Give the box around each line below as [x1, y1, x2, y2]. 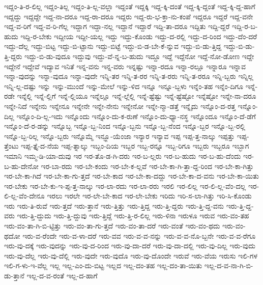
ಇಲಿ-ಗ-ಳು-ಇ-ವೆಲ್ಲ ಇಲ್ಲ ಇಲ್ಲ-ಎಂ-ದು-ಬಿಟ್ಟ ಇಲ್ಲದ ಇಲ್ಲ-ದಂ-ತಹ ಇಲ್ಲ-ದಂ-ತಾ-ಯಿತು [4, 260, 202, 271]
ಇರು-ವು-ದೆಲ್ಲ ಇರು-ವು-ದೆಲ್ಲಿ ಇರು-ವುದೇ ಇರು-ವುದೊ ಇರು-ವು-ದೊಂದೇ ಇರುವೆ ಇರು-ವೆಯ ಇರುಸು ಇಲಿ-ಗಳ [4, 250, 257, 261]
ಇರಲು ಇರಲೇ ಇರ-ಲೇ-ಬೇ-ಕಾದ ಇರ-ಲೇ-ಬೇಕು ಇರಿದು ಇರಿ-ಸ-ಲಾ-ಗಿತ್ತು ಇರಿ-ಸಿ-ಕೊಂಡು [47, 190, 252, 201]
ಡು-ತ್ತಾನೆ [4, 270, 24, 281]
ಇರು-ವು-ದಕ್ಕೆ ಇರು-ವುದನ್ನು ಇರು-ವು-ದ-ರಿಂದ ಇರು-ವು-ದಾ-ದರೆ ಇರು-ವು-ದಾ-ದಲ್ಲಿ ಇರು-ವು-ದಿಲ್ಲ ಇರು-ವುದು [4, 240, 255, 251]
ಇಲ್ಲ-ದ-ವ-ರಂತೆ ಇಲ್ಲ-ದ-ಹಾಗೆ [26, 270, 98, 281]
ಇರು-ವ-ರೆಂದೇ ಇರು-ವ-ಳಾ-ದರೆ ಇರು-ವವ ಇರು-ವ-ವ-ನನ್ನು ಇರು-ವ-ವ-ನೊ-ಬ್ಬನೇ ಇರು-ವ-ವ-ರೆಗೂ [22, 230, 256, 241]
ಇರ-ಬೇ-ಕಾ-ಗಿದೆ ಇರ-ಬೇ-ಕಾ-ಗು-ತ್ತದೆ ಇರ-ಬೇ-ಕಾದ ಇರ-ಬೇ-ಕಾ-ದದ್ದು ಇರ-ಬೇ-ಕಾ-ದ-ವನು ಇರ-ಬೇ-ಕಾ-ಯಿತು [4, 170, 259, 181]
